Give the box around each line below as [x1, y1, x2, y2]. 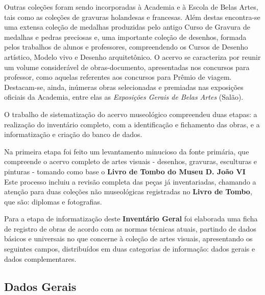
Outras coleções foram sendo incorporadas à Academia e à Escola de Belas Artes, [4, 2, 258, 12]
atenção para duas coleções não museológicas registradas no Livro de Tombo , [4, 186, 252, 197]
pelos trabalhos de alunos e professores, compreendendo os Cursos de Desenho [4, 41, 248, 52]
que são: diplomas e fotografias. [4, 196, 102, 207]
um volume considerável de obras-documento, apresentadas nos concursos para [4, 61, 250, 72]
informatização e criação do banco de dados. [4, 129, 142, 140]
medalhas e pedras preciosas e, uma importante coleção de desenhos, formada [4, 31, 247, 42]
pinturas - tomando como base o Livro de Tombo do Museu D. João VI [4, 166, 246, 176]
